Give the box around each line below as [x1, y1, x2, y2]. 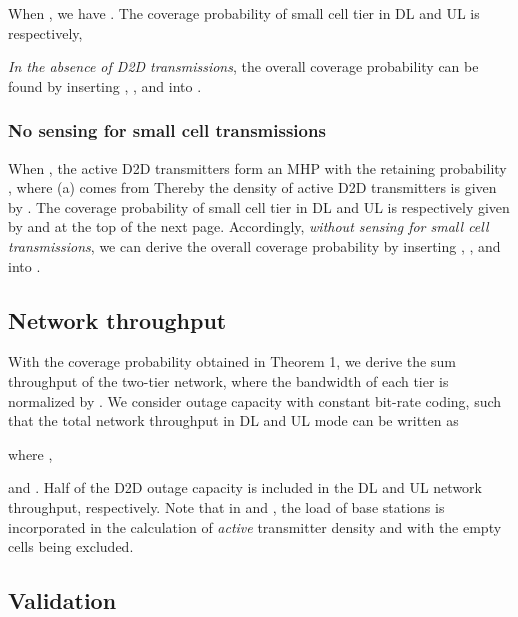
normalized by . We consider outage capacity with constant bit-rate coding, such [8, 390, 502, 411]
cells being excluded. [8, 536, 134, 557]
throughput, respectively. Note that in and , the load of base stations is [8, 496, 445, 517]
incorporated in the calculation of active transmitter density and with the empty [8, 516, 502, 537]
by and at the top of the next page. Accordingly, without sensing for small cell [8, 216, 489, 237]
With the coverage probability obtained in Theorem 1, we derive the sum [8, 351, 456, 372]
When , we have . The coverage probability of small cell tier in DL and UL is [8, 3, 480, 23]
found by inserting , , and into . [8, 75, 202, 96]
